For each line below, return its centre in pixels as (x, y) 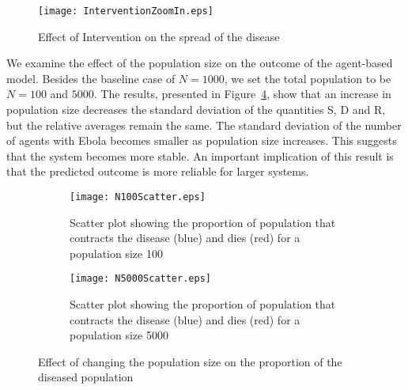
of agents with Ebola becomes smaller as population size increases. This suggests (202, 140)
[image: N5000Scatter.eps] (140, 279)
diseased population (86, 377)
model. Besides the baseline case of (91, 78)
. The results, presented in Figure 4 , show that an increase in (242, 94)
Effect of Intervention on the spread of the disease (159, 36)
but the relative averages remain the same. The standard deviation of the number (204, 125)
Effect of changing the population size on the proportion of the (190, 361)
